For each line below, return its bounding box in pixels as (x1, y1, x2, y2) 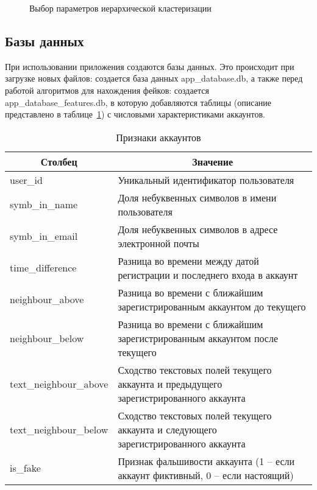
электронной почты (118, 236, 199, 250)
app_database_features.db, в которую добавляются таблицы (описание (5, 96, 272, 108)
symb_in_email (10, 229, 78, 243)
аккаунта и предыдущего (118, 376, 223, 391)
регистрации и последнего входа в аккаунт (118, 267, 298, 282)
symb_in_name (10, 197, 78, 212)
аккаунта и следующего (118, 422, 217, 436)
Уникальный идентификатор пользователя (118, 172, 294, 187)
